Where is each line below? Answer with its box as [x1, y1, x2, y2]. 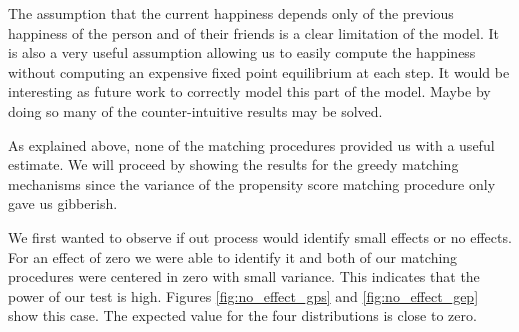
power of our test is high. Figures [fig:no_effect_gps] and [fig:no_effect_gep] [8, 285, 479, 306]
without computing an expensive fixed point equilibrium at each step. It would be [8, 61, 510, 82]
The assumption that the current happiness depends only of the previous [8, 3, 454, 23]
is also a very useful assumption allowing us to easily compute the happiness [8, 42, 476, 63]
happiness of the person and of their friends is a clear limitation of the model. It [8, 22, 499, 43]
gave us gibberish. [8, 193, 118, 214]
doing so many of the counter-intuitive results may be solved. [8, 100, 383, 121]
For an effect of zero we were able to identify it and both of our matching [8, 246, 458, 267]
